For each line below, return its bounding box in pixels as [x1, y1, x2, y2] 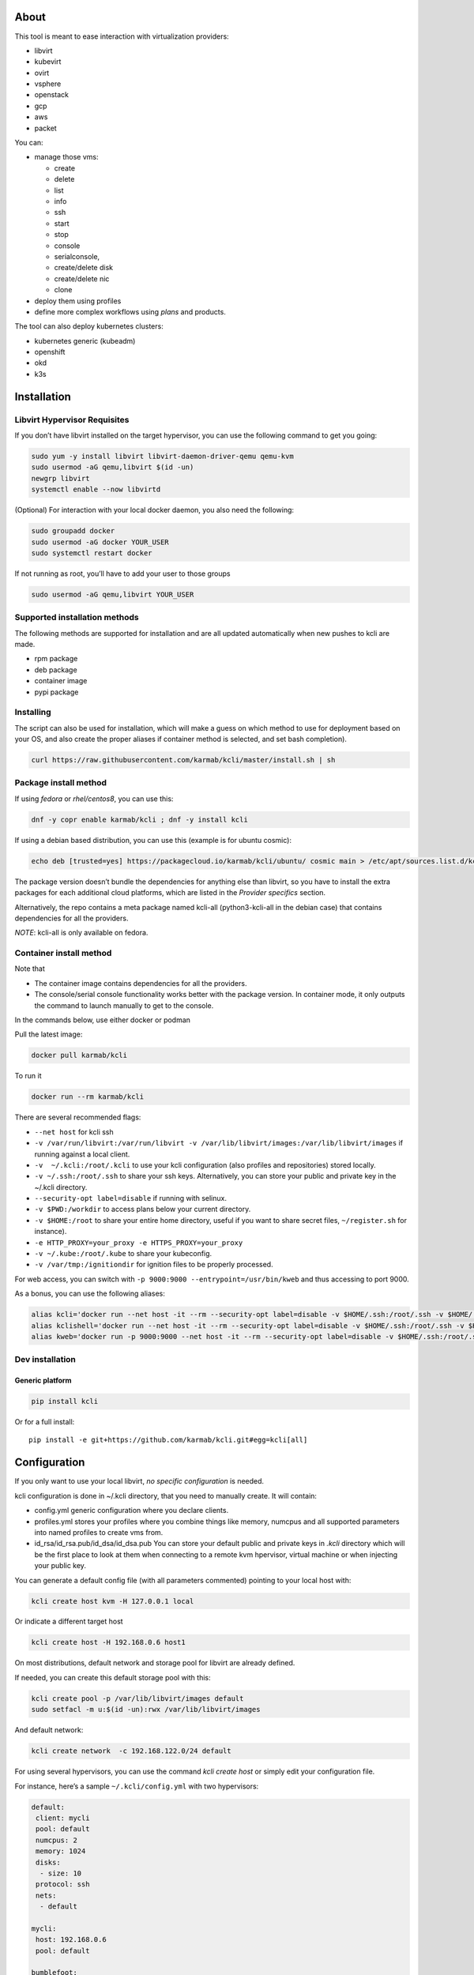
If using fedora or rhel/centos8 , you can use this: [14, 794, 174, 803]
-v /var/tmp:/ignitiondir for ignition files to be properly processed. [34, 1260, 273, 1270]
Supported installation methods [14, 612, 139, 623]
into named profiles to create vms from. [34, 1527, 164, 1537]
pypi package [34, 687, 79, 697]
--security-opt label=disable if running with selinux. [34, 1194, 227, 1203]
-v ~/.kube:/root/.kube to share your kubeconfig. [34, 1249, 213, 1258]
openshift [34, 348, 66, 357]
